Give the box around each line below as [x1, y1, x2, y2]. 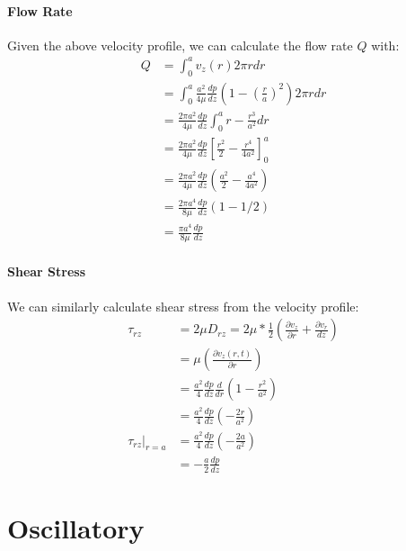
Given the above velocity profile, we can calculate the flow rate [7, 35, 353, 54]
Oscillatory [7, 509, 145, 546]
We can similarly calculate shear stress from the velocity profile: [7, 296, 359, 315]
